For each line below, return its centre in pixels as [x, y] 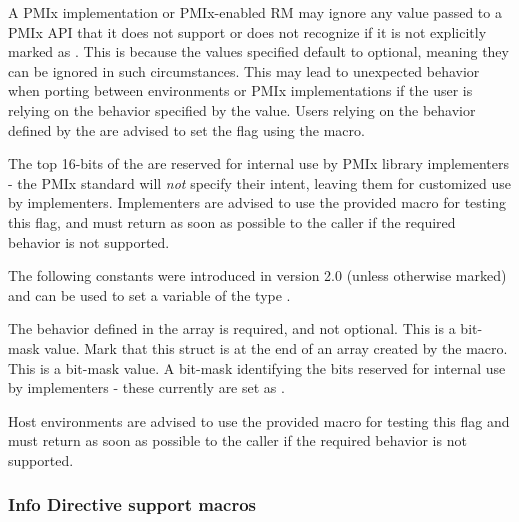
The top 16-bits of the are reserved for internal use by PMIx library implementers [258, 163]
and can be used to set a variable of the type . [149, 294]
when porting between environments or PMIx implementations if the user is [240, 90]
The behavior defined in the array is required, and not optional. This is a [232, 328]
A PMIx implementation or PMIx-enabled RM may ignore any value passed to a [255, 12]
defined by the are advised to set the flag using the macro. [186, 129]
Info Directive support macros [132, 504]
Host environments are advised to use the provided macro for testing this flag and [259, 420]
